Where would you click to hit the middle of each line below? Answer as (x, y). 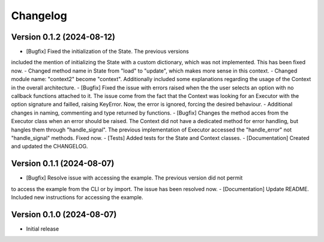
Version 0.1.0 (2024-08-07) (64, 214)
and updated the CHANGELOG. (49, 147)
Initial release (43, 229)
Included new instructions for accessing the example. (77, 198)
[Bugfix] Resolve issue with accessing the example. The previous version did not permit (134, 178)
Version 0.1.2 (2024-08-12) (63, 37)
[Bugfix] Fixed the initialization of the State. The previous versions (107, 52)
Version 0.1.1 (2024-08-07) (63, 164)
